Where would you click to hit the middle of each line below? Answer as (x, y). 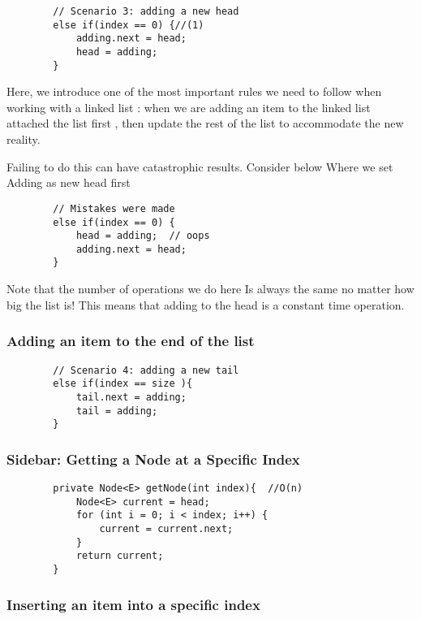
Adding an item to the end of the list (131, 341)
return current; (120, 556)
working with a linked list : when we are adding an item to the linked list (189, 107)
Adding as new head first (69, 182)
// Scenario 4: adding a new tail (146, 370)
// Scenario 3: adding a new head (146, 11)
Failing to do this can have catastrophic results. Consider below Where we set (200, 166)
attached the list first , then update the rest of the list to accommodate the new (205, 123)
